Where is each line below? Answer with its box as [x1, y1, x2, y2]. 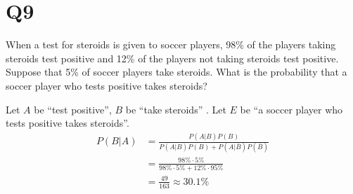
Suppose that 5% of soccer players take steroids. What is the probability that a [6, 64, 347, 79]
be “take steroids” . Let [125, 102, 226, 116]
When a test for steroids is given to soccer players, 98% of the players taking [6, 37, 336, 52]
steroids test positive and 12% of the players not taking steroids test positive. [6, 50, 339, 65]
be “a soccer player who [240, 102, 343, 116]
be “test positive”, [34, 102, 112, 116]
